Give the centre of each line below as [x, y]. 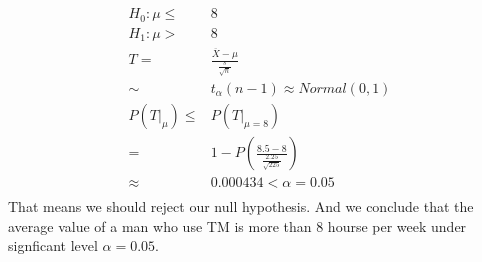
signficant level [53, 245]
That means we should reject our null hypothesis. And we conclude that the [241, 206]
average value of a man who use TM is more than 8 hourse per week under [237, 225]
